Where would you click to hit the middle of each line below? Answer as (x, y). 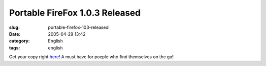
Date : (15, 34)
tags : (15, 48)
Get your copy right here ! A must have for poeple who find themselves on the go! (91, 57)
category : (19, 41)
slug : (14, 27)
